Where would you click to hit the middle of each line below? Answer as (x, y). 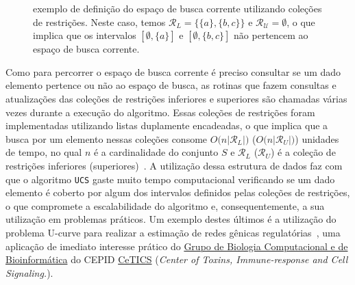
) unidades (317, 138)
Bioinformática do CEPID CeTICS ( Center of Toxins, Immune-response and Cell (177, 259)
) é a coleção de (303, 152)
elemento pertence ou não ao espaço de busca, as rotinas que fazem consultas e (171, 85)
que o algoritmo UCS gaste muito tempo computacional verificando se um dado (170, 179)
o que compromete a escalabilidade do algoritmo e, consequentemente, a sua (165, 205)
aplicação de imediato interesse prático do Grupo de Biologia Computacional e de (177, 246)
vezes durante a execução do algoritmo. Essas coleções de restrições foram (160, 112)
